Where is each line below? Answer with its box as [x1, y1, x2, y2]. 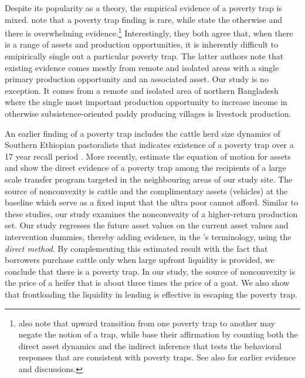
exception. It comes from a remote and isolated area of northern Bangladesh [5, 84, 279, 96]
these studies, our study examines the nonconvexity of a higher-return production [5, 207, 298, 220]
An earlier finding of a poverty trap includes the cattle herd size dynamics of [5, 127, 280, 139]
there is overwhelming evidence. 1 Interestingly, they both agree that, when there [5, 25, 293, 39]
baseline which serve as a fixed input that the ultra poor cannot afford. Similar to [5, 196, 299, 208]
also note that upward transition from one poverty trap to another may [18, 316, 275, 329]
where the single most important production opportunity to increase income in [5, 96, 287, 108]
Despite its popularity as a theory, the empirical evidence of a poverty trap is [5, 2, 282, 14]
